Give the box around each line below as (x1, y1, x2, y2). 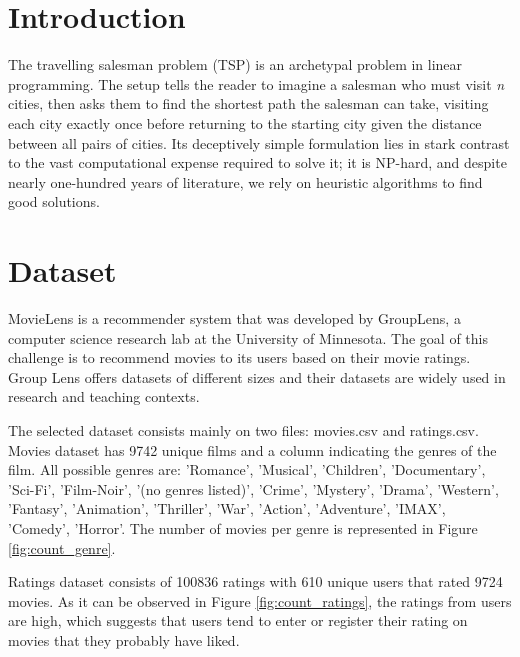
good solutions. (8, 191, 100, 212)
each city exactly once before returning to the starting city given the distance (8, 112, 482, 133)
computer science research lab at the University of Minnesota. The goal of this (8, 327, 489, 348)
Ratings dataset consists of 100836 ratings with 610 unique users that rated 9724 (8, 571, 503, 592)
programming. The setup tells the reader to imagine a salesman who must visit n (8, 73, 505, 94)
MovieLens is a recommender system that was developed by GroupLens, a (8, 308, 461, 328)
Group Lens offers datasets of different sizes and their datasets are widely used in (8, 366, 506, 387)
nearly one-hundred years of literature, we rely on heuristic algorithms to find (8, 171, 483, 192)
